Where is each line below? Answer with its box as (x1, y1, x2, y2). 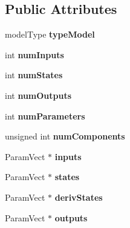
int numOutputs (5, 89, 72, 101)
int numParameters (5, 109, 85, 122)
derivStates (54, 190, 103, 203)
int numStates (5, 69, 63, 81)
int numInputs (5, 48, 64, 61)
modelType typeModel (5, 28, 95, 41)
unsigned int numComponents (5, 130, 125, 142)
